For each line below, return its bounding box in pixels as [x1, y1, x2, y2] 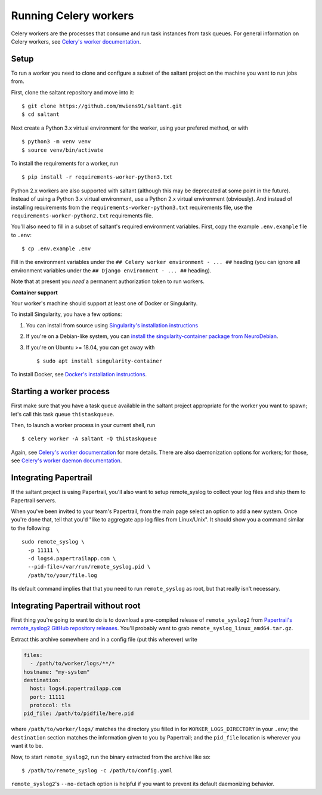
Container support [11, 288, 58, 296]
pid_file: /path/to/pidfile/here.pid [23, 710, 134, 717]
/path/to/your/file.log [27, 572, 98, 579]
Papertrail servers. [11, 496, 57, 504]
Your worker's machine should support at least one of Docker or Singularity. [11, 300, 198, 307]
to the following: [11, 524, 51, 532]
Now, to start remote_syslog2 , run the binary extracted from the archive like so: [11, 753, 211, 760]
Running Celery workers [11, 9, 134, 22]
